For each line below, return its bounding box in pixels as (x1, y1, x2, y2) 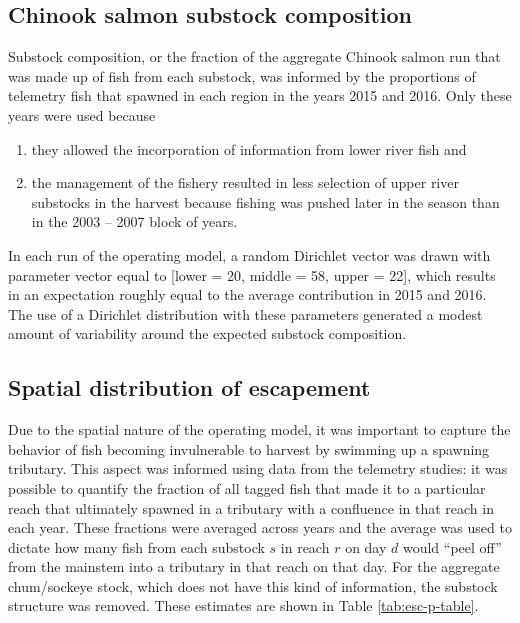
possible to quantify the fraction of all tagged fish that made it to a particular (8, 477, 486, 498)
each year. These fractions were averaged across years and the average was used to (8, 517, 512, 538)
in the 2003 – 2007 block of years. (31, 211, 238, 232)
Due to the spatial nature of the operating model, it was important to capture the (8, 419, 511, 440)
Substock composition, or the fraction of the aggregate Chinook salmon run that (8, 46, 501, 67)
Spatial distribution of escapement (8, 372, 371, 403)
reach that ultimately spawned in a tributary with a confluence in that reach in (8, 497, 494, 518)
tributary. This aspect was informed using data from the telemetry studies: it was (8, 458, 508, 479)
